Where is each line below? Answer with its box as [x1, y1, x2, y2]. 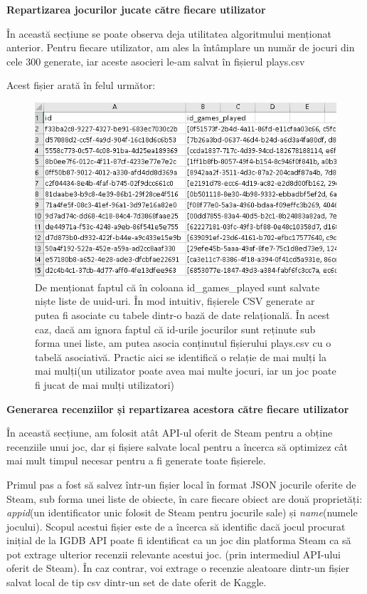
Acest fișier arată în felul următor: [6, 78, 156, 93]
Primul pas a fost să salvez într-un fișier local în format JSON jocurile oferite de [6, 476, 356, 491]
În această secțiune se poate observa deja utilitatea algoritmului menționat [6, 26, 331, 41]
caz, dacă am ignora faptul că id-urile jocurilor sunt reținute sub [35, 321, 316, 336]
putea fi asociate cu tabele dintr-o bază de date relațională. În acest [35, 307, 330, 322]
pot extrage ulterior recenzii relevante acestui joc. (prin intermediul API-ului [6, 546, 341, 561]
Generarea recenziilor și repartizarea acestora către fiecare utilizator [6, 401, 349, 416]
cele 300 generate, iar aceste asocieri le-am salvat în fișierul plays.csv [6, 53, 305, 68]
